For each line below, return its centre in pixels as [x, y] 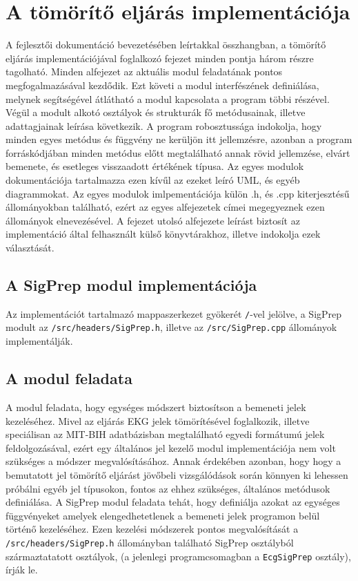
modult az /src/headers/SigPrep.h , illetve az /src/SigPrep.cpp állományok [171, 327]
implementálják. [39, 341]
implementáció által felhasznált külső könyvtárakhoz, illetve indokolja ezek [163, 234]
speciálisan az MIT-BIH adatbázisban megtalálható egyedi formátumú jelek [165, 434]
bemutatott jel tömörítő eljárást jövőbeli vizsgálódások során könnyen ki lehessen [177, 474]
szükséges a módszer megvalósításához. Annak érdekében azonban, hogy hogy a [173, 461]
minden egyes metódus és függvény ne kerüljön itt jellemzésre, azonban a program [179, 139]
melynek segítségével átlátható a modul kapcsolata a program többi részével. [168, 98]
